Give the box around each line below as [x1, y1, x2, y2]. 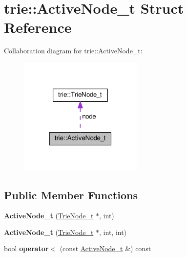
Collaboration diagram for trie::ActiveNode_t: [4, 46, 143, 56]
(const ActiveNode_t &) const [60, 243, 151, 254]
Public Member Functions [4, 187, 138, 203]
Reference [4, 17, 72, 37]
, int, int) [99, 227, 127, 237]
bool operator [4, 243, 49, 254]
